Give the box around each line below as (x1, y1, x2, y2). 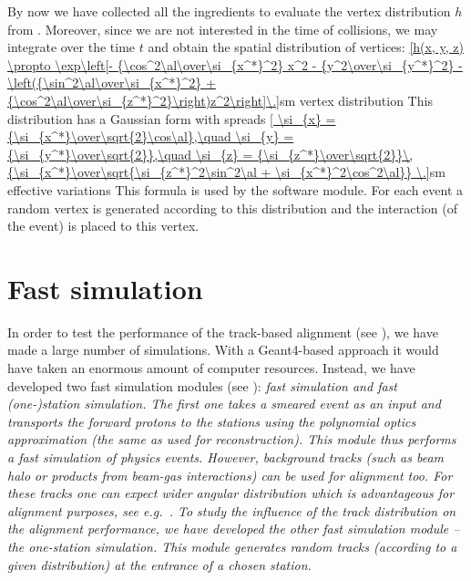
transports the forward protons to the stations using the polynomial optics (7, 411, 416, 431)
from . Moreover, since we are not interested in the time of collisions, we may (7, 19, 438, 38)
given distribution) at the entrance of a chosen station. (7, 555, 312, 574)
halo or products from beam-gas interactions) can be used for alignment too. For (7, 465, 453, 484)
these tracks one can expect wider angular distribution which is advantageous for (7, 483, 455, 503)
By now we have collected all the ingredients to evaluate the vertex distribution (7, 2, 451, 20)
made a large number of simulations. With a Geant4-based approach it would (7, 340, 439, 359)
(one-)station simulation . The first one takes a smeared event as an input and (7, 394, 441, 413)
